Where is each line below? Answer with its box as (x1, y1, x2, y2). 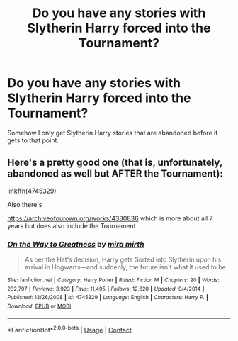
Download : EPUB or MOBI (7, 303, 72, 310)
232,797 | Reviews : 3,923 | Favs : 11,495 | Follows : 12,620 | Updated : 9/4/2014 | (7, 285, 205, 292)
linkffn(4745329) (7, 186, 57, 195)
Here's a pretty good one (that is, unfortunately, (7, 157, 223, 169)
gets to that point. (7, 136, 59, 145)
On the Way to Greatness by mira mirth (7, 239, 144, 249)
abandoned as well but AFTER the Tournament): (7, 168, 223, 180)
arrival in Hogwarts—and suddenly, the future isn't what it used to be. (24, 263, 228, 272)
